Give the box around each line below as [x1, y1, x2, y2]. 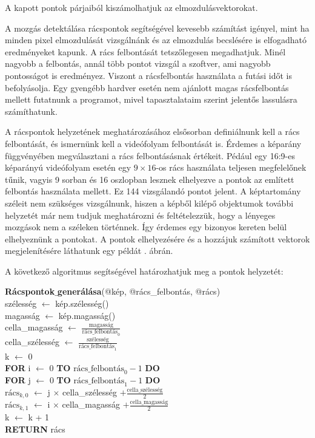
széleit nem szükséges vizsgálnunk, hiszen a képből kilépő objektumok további [5, 196, 294, 209]
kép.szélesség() [55, 297, 109, 310]
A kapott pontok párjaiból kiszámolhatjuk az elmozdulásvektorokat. [5, 1, 258, 13]
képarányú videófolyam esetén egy [5, 161, 131, 174]
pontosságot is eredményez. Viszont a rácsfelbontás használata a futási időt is [5, 69, 293, 81]
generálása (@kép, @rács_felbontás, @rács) [57, 285, 220, 298]
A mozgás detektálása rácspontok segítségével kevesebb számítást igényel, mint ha [5, 21, 310, 34]
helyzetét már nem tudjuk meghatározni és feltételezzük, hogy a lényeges [5, 208, 276, 221]
